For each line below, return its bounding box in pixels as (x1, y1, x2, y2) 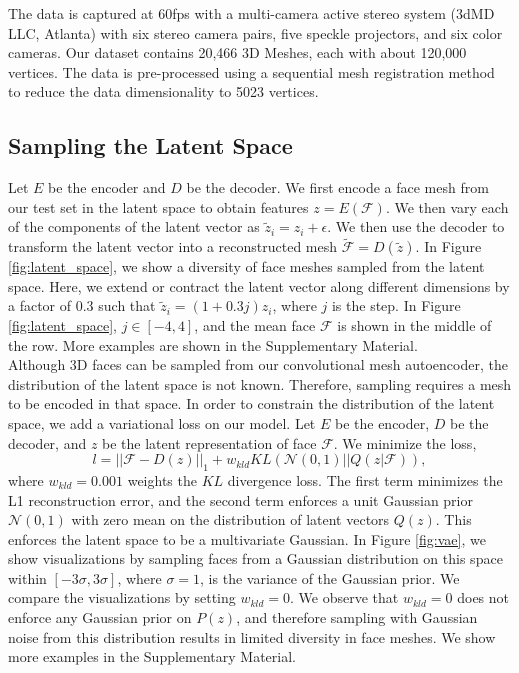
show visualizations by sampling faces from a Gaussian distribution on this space (8, 548, 503, 569)
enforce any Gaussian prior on (8, 607, 192, 628)
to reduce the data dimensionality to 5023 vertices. (8, 81, 319, 102)
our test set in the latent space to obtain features (8, 196, 309, 217)
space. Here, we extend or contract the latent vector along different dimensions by (8, 275, 510, 296)
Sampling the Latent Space (8, 130, 293, 161)
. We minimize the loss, (333, 432, 477, 453)
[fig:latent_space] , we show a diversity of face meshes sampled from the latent (8, 256, 485, 277)
